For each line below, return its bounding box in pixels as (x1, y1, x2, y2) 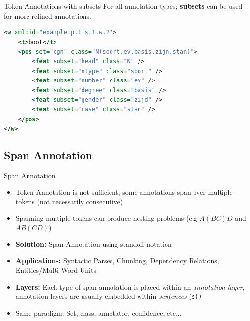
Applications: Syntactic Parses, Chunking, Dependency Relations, (15, 255, 219, 266)
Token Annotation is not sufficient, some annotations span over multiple (15, 187, 233, 197)
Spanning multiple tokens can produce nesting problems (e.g (15, 213, 197, 223)
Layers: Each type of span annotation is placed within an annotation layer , (15, 281, 245, 292)
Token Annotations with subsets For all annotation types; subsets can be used (4, 1, 243, 11)
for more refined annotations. (4, 10, 91, 21)
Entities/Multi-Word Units (15, 265, 96, 275)
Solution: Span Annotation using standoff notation (15, 239, 172, 249)
